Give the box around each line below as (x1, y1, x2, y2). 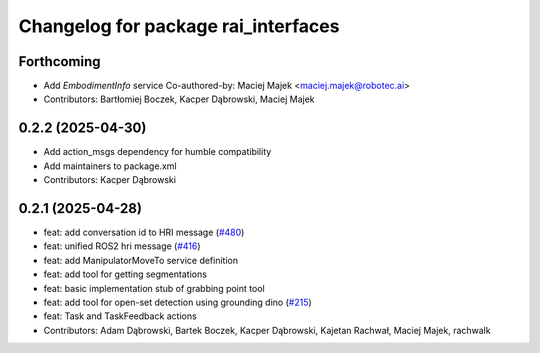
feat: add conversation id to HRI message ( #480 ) (43, 226, 245, 239)
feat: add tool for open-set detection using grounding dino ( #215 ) (43, 296, 312, 308)
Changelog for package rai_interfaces (18, 15, 340, 37)
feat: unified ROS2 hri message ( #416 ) (43, 240, 201, 252)
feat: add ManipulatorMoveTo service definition (43, 254, 239, 266)
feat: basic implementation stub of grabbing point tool (43, 282, 265, 294)
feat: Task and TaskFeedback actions (43, 310, 197, 322)
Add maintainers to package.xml (43, 160, 177, 172)
